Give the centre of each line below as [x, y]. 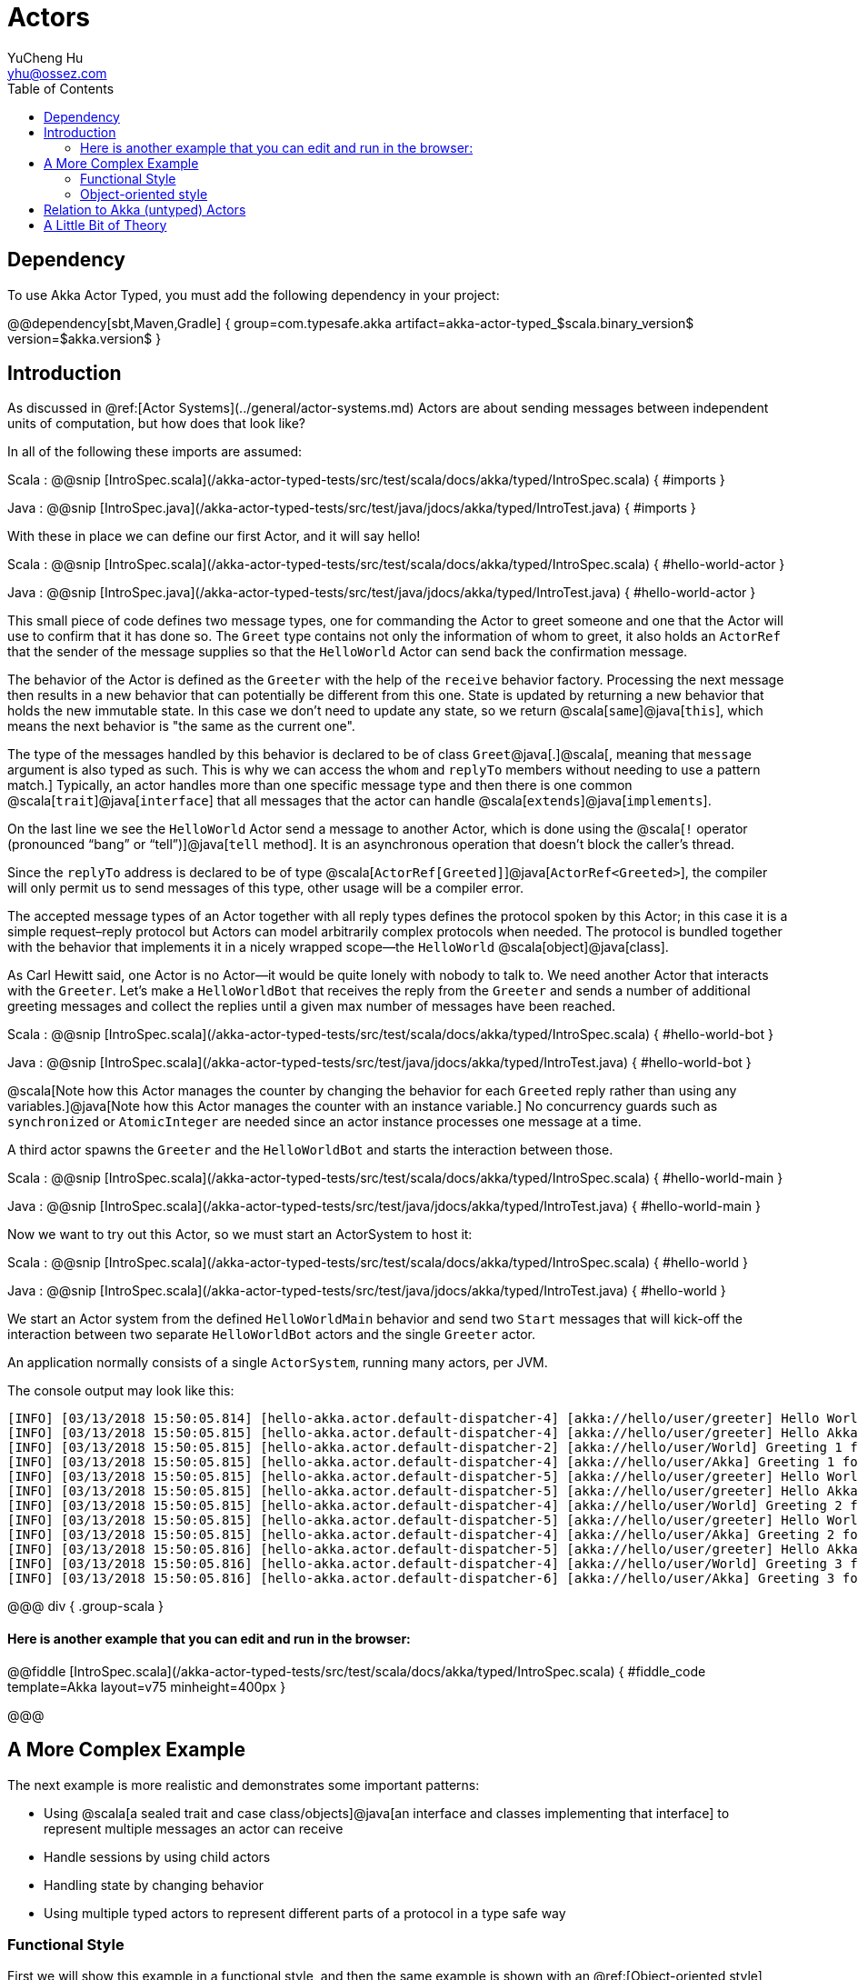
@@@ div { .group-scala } [86, 1606]
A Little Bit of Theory [105, 225]
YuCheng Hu [45, 57]
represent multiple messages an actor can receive [194, 1828]
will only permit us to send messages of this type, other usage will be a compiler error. [266, 888]
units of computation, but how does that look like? [156, 424]
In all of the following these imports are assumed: [155, 452]
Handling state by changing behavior [154, 1885]
